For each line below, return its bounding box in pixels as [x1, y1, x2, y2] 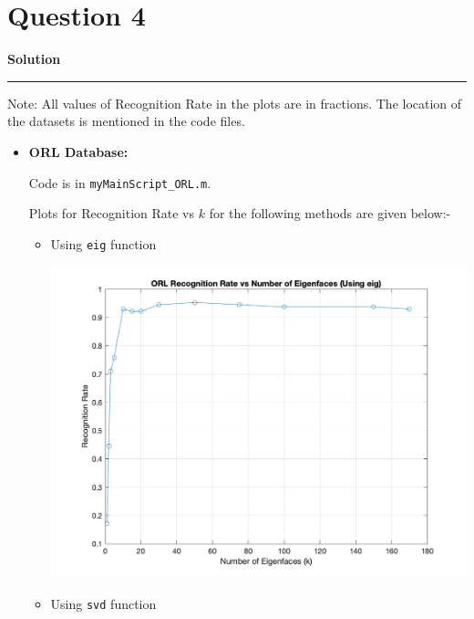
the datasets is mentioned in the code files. [7, 111, 245, 131]
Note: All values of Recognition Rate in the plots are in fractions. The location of [7, 93, 462, 112]
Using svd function [50, 593, 157, 613]
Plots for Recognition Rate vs [28, 204, 195, 223]
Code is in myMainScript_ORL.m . [28, 173, 211, 192]
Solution [7, 49, 61, 68]
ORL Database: [28, 142, 129, 161]
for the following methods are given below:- [209, 204, 451, 223]
